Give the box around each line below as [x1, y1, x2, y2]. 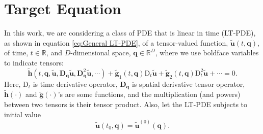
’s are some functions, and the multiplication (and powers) [58, 89, 241, 99]
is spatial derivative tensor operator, [131, 78, 245, 89]
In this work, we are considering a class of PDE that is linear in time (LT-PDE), [4, 27, 256, 38]
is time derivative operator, [33, 78, 118, 89]
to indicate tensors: [4, 57, 64, 68]
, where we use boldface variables [155, 47, 259, 58]
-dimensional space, [70, 47, 131, 58]
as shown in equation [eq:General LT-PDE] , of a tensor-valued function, [4, 37, 228, 48]
